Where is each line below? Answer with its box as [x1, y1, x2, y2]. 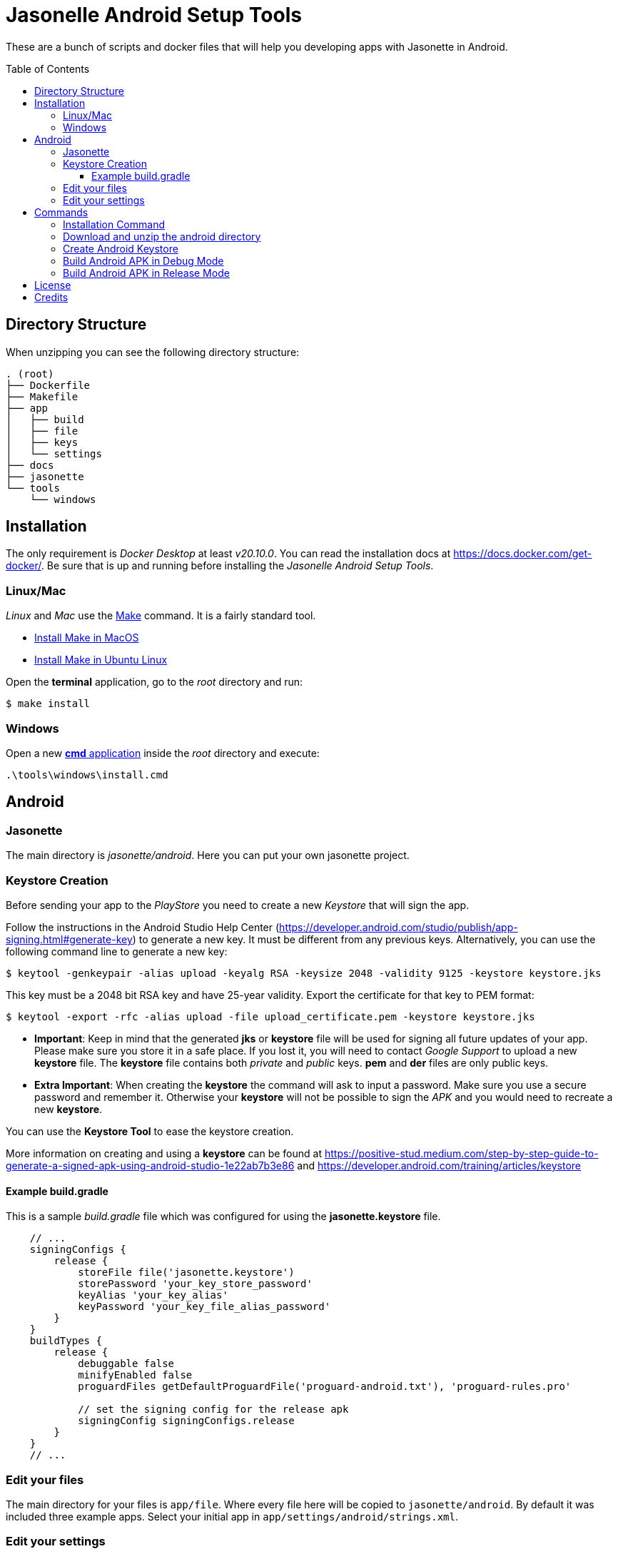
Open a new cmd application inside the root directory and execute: [6, 746, 320, 759]
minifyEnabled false [78, 1369, 193, 1381]
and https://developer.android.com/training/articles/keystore [297, 1159, 582, 1172]
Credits [34, 290, 69, 303]
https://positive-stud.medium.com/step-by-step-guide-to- [324, 1147, 599, 1159]
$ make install [6, 698, 91, 710]
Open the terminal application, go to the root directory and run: [6, 676, 303, 689]
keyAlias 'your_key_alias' [78, 1289, 228, 1301]
